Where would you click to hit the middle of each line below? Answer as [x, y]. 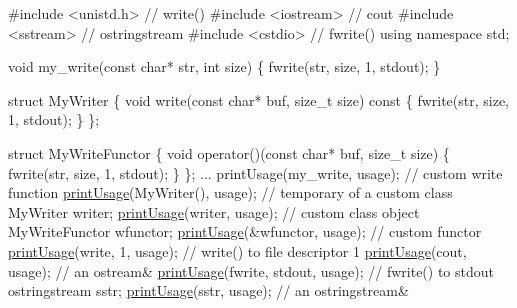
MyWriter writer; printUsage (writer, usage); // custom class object [214, 211]
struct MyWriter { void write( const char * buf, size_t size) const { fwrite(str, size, [258, 99]
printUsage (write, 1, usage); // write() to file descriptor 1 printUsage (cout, [237, 250]
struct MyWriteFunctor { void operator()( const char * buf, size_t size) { [229, 152]
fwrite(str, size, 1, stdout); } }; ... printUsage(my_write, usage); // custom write [255, 172]
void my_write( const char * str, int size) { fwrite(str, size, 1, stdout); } [224, 66]
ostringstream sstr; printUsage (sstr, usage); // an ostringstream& [208, 290]
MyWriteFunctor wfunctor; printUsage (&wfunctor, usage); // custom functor [245, 231]
